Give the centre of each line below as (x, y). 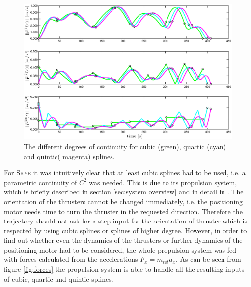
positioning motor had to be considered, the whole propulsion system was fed (120, 249)
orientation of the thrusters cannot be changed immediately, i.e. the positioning (124, 201)
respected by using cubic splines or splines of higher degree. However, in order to (125, 230)
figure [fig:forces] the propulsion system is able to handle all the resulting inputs (124, 269)
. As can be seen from (208, 259)
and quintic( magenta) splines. (69, 156)
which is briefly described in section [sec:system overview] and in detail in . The (124, 192)
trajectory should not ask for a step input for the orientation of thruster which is (125, 221)
